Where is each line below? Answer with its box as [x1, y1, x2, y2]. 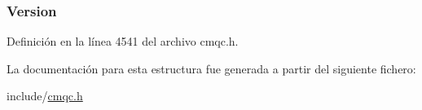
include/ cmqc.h [7, 87, 83, 104]
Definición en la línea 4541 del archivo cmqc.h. [7, 33, 239, 50]
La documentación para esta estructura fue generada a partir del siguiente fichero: [7, 59, 416, 77]
